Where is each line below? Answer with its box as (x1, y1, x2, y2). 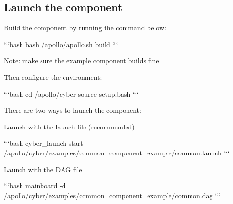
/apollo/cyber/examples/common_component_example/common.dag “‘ (4, 190, 221, 200)
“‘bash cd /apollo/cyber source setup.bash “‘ (4, 88, 139, 99)
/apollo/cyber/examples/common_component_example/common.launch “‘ (4, 147, 230, 157)
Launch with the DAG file (4, 164, 82, 174)
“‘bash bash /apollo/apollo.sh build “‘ (4, 39, 118, 49)
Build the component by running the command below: (4, 23, 166, 33)
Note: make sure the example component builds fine (4, 55, 159, 66)
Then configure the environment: (4, 72, 102, 82)
